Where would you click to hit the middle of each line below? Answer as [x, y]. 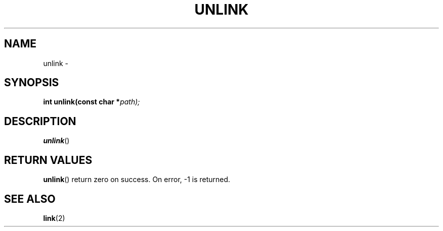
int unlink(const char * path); [92, 102]
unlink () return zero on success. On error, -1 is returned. [137, 180]
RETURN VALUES [48, 160]
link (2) [54, 218]
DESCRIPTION [40, 121]
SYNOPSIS [32, 83]
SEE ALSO [30, 199]
